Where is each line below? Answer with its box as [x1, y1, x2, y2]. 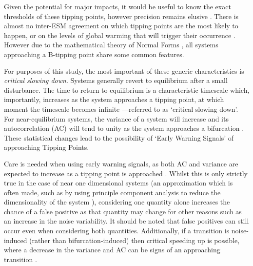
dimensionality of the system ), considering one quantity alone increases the [4, 197, 230, 207]
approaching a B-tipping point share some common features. [4, 49, 184, 59]
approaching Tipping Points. [4, 142, 89, 152]
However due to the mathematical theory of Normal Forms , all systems [4, 40, 218, 50]
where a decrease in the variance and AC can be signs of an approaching [4, 245, 220, 255]
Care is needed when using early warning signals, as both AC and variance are [4, 158, 238, 168]
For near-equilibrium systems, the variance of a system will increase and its [4, 113, 229, 123]
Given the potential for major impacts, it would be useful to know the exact [4, 1, 231, 11]
